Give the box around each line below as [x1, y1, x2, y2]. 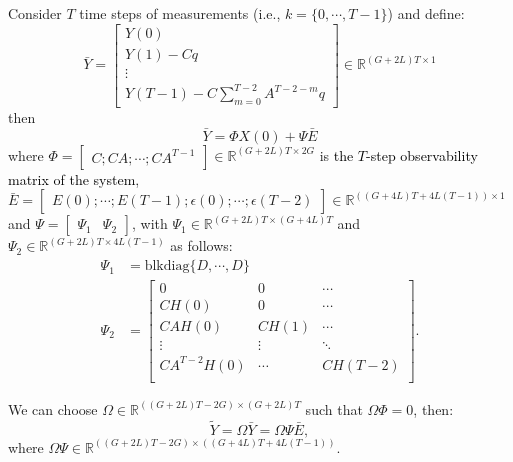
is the [319, 144, 354, 165]
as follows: [170, 235, 233, 256]
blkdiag [144, 259, 190, 274]
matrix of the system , [8, 168, 140, 189]
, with [132, 213, 168, 234]
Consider [8, 3, 62, 23]
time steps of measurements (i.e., [79, 3, 281, 23]
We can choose [8, 398, 98, 419]
